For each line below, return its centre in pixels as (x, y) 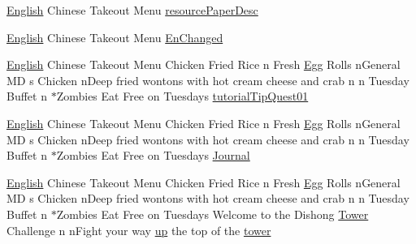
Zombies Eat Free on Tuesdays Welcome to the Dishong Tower (212, 214)
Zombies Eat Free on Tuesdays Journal (153, 155)
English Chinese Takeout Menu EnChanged (115, 37)
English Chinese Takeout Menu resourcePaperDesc (132, 10)
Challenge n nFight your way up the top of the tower (139, 230)
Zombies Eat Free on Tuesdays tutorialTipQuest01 (182, 96)
